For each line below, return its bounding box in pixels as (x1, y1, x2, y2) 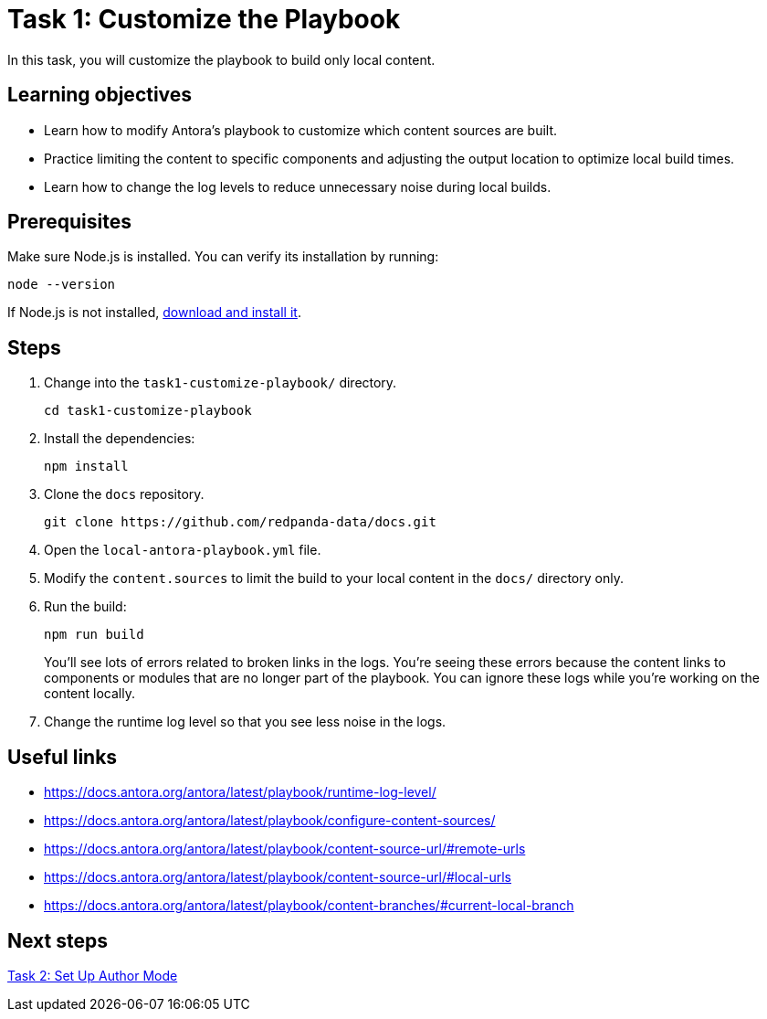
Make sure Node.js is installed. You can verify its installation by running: (7, 249, 439, 265)
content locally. (44, 685, 135, 702)
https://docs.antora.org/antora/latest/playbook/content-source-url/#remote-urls (44, 841, 526, 857)
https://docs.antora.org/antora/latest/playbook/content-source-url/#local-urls (44, 869, 511, 886)
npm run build (44, 627, 144, 642)
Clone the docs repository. (44, 486, 205, 503)
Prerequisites (7, 210, 131, 234)
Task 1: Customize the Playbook (7, 4, 401, 35)
